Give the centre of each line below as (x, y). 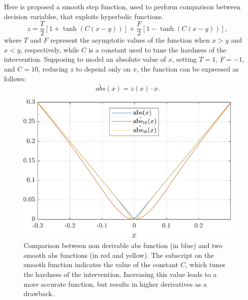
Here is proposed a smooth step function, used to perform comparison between (122, 6)
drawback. (39, 293)
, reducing (53, 69)
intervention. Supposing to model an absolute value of (85, 59)
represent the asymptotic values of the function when (130, 40)
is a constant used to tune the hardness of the (157, 49)
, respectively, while (50, 49)
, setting (184, 59)
